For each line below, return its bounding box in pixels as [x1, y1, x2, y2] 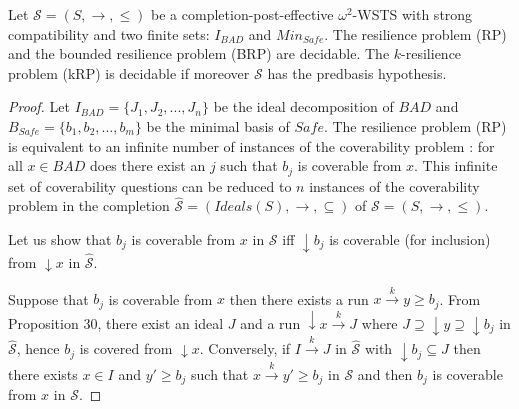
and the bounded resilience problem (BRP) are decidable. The [8, 43, 390, 64]
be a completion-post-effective [151, 4, 334, 24]
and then [357, 363, 413, 384]
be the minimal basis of [146, 115, 290, 136]
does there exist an [89, 155, 206, 176]
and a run [240, 312, 301, 333]
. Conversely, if [199, 338, 291, 359]
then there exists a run [229, 288, 369, 309]
